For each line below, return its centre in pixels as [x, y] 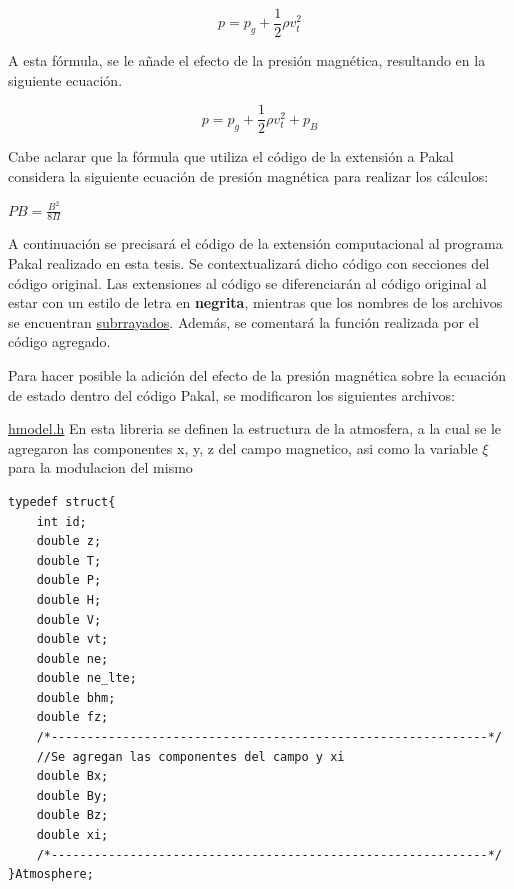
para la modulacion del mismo [100, 467]
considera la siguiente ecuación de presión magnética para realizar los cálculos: [248, 175]
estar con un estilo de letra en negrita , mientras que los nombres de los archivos [255, 302]
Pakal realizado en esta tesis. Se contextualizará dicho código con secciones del [249, 263]
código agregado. [59, 341]
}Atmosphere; [51, 874]
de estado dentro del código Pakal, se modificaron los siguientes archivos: [231, 394]
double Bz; [72, 815]
